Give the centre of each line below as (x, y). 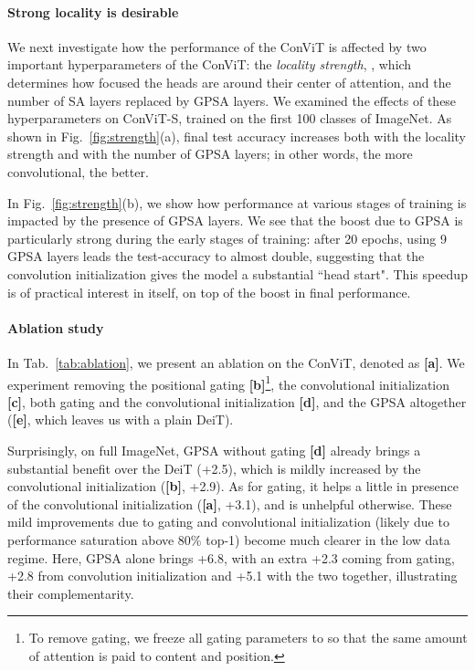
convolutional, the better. (78, 171)
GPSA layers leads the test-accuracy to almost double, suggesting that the (216, 256)
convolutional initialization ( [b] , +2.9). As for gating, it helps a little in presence (233, 486)
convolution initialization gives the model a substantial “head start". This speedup (237, 273)
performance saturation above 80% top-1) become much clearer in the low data (229, 539)
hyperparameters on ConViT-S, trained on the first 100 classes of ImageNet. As (230, 118)
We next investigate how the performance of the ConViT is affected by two (217, 46)
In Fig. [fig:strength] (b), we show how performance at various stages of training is (237, 202)
